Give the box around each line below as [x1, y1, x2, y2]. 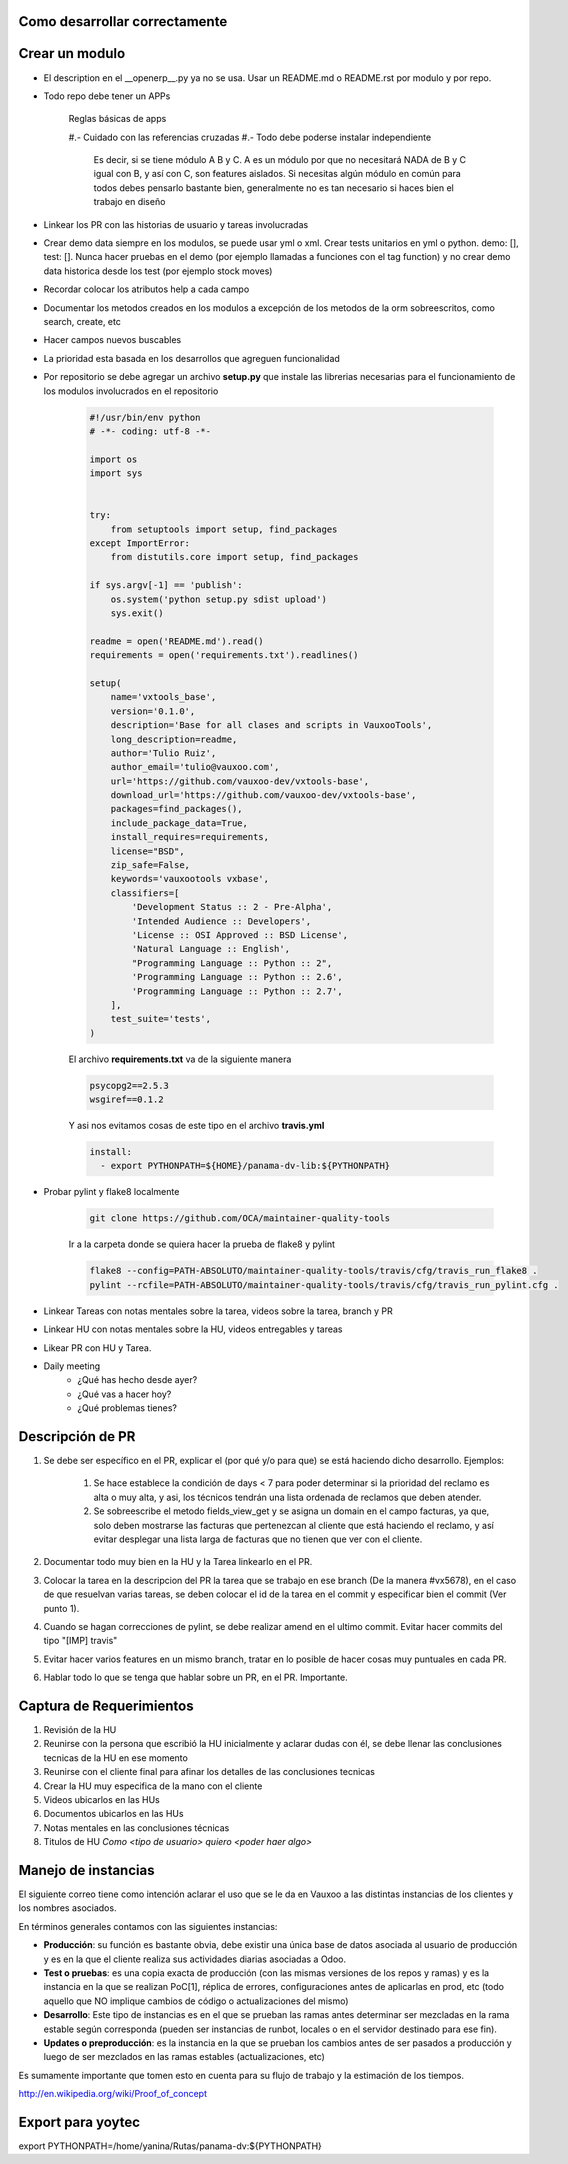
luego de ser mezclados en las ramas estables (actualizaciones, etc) [43, 2051, 325, 2063]
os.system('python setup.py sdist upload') [110, 593, 327, 605]
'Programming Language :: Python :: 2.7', [131, 985, 344, 997]
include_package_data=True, [110, 817, 249, 829]
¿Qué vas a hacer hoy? [77, 1388, 172, 1400]
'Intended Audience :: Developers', [131, 915, 312, 927]
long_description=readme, [110, 733, 238, 745]
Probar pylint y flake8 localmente [43, 1186, 180, 1198]
